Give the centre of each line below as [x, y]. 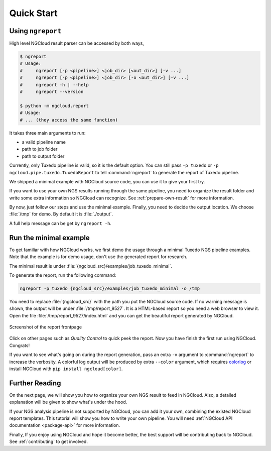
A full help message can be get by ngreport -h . [60, 223]
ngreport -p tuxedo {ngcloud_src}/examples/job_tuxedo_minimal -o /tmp [110, 288]
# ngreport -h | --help [54, 85]
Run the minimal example [49, 238]
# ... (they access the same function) [69, 120]
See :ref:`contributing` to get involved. [48, 441]
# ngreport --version [52, 92]
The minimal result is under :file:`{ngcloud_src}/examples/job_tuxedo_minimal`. [91, 266]
